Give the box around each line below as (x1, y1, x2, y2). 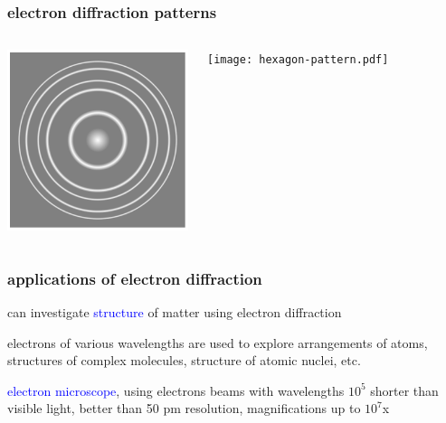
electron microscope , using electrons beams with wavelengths (7, 381, 345, 399)
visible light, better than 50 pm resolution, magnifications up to (7, 399, 361, 418)
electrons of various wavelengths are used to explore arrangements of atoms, (7, 333, 428, 352)
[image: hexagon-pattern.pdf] (206, 53, 389, 67)
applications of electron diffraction (7, 267, 262, 289)
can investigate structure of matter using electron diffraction (7, 303, 342, 322)
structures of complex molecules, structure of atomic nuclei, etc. (7, 351, 361, 370)
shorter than (370, 381, 439, 399)
